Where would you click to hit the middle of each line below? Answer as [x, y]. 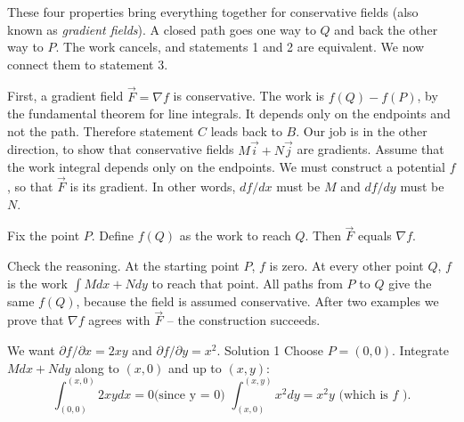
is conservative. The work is [249, 96]
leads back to [246, 130]
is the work [37, 283]
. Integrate [420, 350]
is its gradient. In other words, [153, 186]
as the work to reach [235, 235]
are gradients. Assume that [370, 149]
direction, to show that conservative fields [121, 149]
